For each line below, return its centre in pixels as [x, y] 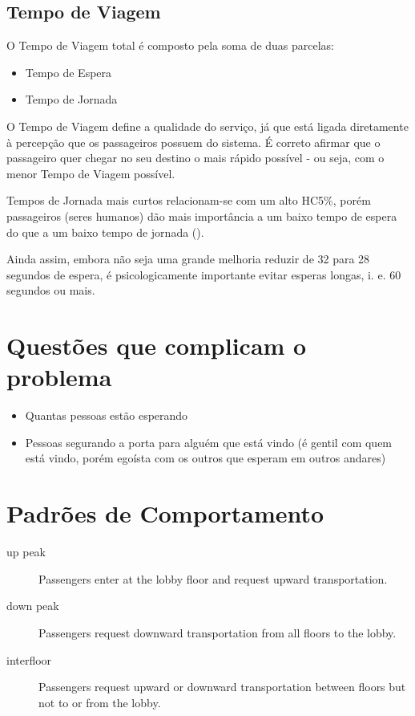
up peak [26, 552]
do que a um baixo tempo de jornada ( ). [105, 232]
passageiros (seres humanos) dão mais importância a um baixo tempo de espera [202, 216]
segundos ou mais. [51, 290]
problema [59, 377]
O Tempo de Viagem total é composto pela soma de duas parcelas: [171, 45]
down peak [33, 606]
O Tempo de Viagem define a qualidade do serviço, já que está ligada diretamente [207, 126]
